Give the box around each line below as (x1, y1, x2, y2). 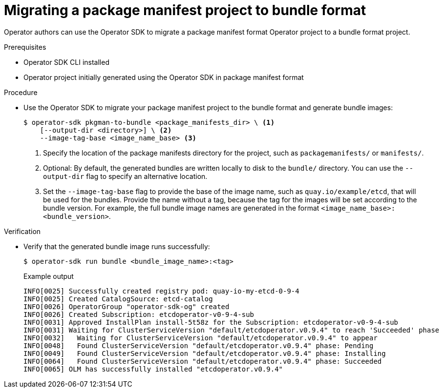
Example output (23, 272, 74, 280)
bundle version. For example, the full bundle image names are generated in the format (43, 203, 319, 212)
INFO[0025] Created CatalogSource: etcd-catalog (23, 294, 213, 303)
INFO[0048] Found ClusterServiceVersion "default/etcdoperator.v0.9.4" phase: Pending (23, 341, 374, 350)
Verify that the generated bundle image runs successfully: (23, 242, 210, 251)
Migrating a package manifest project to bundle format (4, 2, 366, 19)
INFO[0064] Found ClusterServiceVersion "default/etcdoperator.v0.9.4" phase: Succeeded (23, 357, 382, 365)
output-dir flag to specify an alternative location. (43, 172, 208, 180)
